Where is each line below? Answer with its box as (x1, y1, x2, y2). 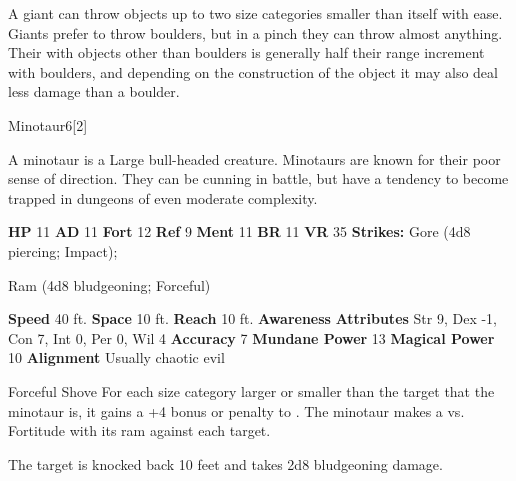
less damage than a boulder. (8, 81, 180, 102)
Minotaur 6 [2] (8, 114, 88, 135)
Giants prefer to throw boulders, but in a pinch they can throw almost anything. (8, 22, 503, 43)
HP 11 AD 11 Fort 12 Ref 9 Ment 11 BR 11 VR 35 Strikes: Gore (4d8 (8, 221, 471, 242)
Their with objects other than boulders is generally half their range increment (8, 42, 485, 63)
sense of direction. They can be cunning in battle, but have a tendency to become (8, 168, 509, 189)
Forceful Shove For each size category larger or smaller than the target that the (8, 380, 495, 401)
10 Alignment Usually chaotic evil (8, 347, 225, 368)
